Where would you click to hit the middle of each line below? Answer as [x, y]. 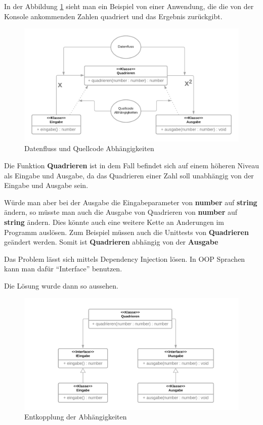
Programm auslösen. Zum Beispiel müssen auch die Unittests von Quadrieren [126, 232]
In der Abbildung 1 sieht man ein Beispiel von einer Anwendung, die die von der [129, 6]
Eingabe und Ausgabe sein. [46, 185]
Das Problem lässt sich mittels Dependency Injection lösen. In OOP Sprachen [125, 258]
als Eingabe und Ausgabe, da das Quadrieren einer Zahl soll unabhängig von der [129, 175]
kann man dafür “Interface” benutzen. [63, 269]
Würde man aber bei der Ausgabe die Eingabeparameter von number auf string [131, 202]
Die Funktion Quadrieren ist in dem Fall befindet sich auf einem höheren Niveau [131, 165]
